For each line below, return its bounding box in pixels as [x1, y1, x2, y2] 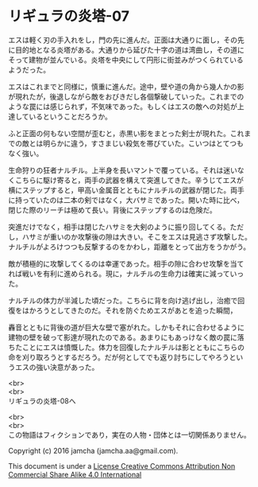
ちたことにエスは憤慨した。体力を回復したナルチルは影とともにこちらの [8, 342, 245, 352]
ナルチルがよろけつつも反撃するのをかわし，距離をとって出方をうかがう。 [8, 242, 251, 251]
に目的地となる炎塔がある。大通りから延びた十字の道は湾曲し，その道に [8, 45, 245, 54]
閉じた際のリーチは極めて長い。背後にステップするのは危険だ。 [8, 205, 217, 215]
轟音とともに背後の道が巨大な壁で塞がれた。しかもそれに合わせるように [8, 322, 245, 332]
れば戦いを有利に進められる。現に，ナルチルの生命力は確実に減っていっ [8, 268, 245, 279]
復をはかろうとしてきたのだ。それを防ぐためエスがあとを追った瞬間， [8, 306, 237, 315]
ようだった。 [8, 64, 50, 74]
